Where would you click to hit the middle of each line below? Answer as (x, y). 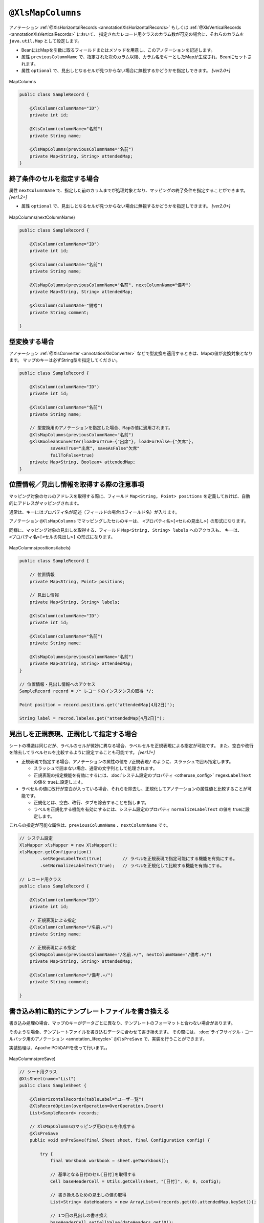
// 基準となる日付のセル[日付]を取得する (93, 1175)
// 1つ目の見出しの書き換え (79, 1215)
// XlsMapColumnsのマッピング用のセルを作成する (82, 1127)
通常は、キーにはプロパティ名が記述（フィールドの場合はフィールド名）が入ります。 (94, 512)
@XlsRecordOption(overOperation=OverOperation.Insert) (97, 1106)
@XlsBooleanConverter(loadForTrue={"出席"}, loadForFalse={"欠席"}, (112, 442)
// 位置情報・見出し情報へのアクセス (57, 684)
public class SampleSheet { (53, 1086)
